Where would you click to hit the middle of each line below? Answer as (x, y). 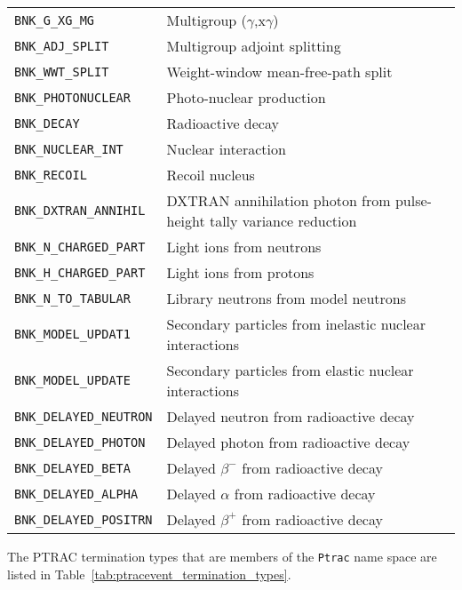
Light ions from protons (240, 272)
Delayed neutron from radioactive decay (291, 416)
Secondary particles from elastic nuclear (290, 370)
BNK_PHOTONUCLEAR (72, 97)
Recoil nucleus (211, 175)
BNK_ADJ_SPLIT (62, 46)
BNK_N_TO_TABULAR (72, 298)
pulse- (413, 200)
